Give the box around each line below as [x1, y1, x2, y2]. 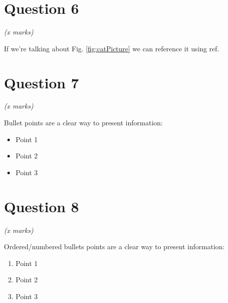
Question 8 [4, 196, 79, 216]
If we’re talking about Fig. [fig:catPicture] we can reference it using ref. [4, 43, 219, 53]
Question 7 [4, 72, 79, 92]
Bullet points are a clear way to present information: [4, 117, 163, 128]
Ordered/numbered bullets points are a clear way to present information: [4, 241, 225, 252]
